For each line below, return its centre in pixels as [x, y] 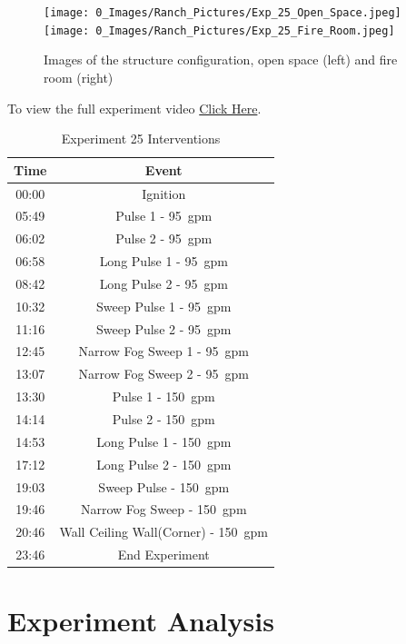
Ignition [164, 193]
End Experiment [163, 555]
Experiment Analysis [141, 621]
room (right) [79, 77]
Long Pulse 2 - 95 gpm [163, 283]
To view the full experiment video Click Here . [134, 108]
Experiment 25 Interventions [141, 139]
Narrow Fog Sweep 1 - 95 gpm [163, 351]
